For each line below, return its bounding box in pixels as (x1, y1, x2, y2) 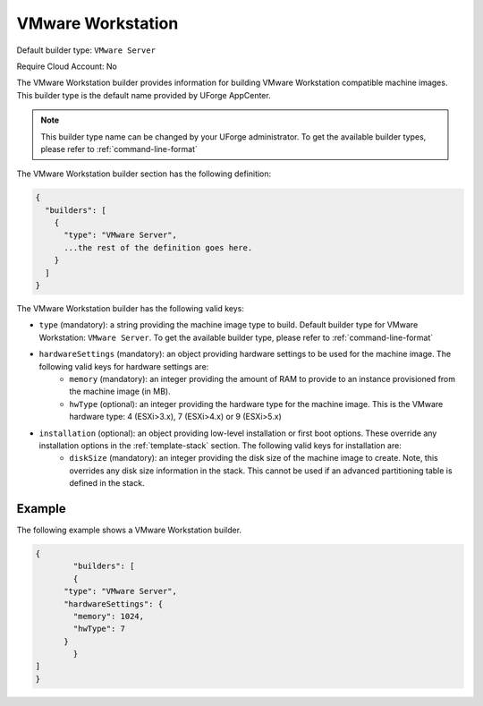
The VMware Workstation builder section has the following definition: (16, 168, 272, 179)
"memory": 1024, (72, 611, 145, 621)
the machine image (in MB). (69, 386, 171, 397)
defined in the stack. (69, 478, 145, 489)
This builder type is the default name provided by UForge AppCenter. (16, 89, 272, 100)
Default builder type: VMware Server (16, 45, 157, 55)
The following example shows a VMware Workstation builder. (16, 524, 241, 535)
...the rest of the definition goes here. (64, 242, 253, 252)
